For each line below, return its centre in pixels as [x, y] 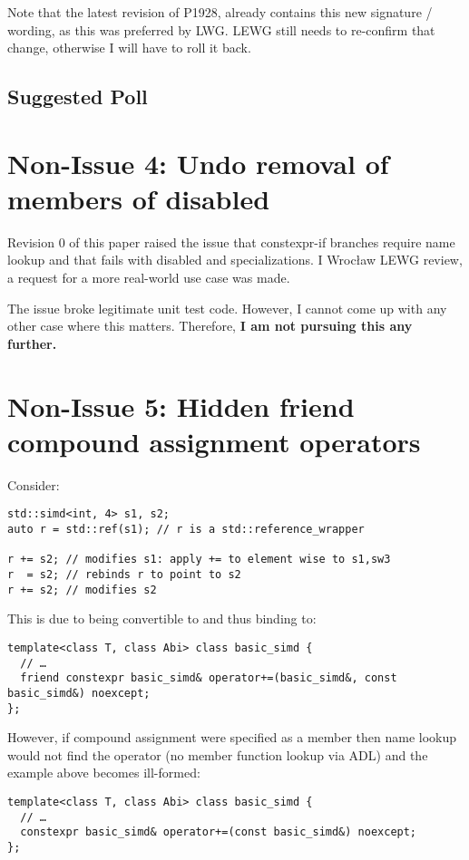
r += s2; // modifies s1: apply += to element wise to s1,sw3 [199, 560]
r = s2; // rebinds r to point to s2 [124, 574]
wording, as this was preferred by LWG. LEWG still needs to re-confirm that [221, 29]
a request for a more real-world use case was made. [149, 278]
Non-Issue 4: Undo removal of [198, 163]
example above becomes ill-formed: [104, 773]
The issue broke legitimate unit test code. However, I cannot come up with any [227, 308]
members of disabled [139, 198]
